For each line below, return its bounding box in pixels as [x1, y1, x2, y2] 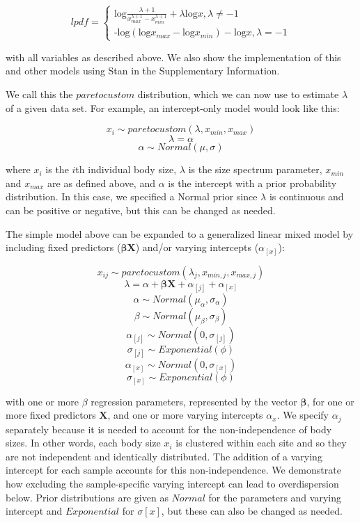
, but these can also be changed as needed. [161, 504, 343, 518]
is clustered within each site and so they [175, 435, 347, 450]
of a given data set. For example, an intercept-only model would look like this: [6, 100, 340, 115]
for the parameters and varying [208, 490, 341, 504]
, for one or [306, 394, 354, 408]
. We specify [276, 408, 329, 422]
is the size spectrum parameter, [188, 162, 322, 177]
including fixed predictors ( [6, 240, 121, 255]
